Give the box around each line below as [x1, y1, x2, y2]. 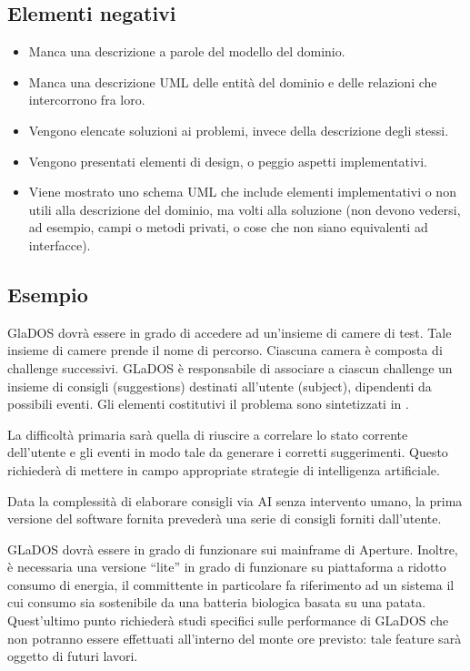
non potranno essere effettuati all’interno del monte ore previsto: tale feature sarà [7, 628, 462, 647]
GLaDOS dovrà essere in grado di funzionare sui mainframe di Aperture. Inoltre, [7, 539, 458, 558]
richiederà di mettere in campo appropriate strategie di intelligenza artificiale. [7, 460, 440, 479]
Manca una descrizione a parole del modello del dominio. [28, 42, 345, 61]
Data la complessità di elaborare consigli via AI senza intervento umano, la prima [7, 491, 463, 510]
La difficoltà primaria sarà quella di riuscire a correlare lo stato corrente [7, 424, 408, 443]
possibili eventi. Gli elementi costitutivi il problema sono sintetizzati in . [7, 394, 409, 413]
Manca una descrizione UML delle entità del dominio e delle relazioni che [28, 72, 437, 91]
